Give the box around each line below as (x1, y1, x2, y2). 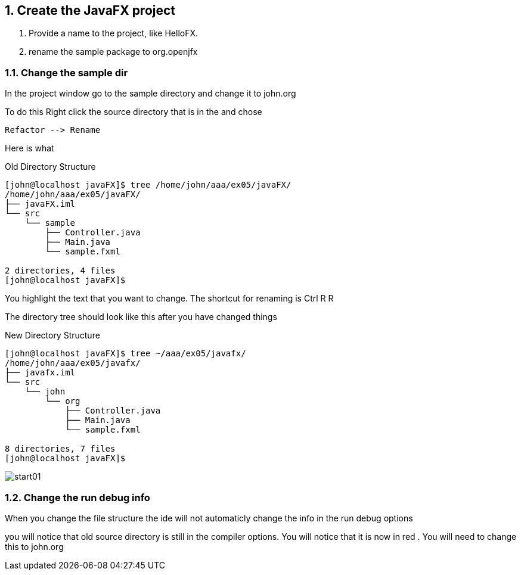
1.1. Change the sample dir (5, 66, 128, 79)
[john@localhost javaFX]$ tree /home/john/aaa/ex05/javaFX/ (5, 180, 291, 190)
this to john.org (5, 541, 64, 552)
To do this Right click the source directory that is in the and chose (5, 107, 262, 117)
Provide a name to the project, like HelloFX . (29, 28, 199, 39)
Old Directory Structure (5, 161, 96, 172)
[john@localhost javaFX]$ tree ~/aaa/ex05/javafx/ (5, 349, 246, 359)
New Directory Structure (5, 330, 100, 341)
